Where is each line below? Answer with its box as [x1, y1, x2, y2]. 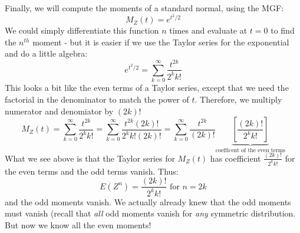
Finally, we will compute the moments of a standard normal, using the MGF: [5, 2, 283, 14]
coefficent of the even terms [215, 147, 285, 153]
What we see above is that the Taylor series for [5, 152, 175, 164]
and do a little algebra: [5, 47, 88, 60]
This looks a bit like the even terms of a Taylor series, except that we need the [5, 81, 289, 94]
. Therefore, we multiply [194, 93, 282, 105]
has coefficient [210, 152, 261, 164]
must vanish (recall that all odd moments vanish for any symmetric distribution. [5, 207, 296, 219]
